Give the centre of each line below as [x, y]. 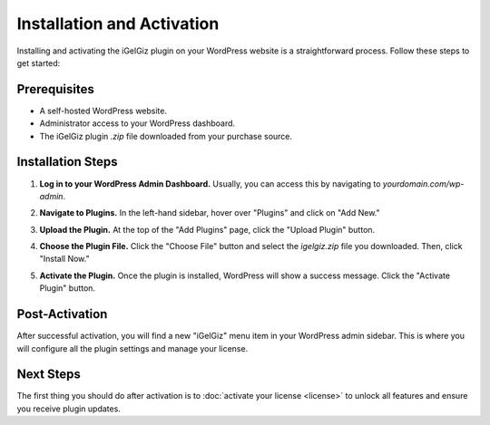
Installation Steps [67, 162]
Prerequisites [55, 89]
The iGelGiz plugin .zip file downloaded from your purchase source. [166, 136]
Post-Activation [62, 314]
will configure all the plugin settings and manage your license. [132, 348]
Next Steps [49, 375]
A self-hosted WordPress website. [103, 111]
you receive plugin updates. [69, 409]
